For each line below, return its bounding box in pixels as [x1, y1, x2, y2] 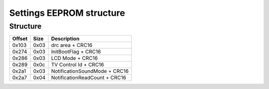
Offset [12, 35, 28, 42]
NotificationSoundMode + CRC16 [51, 68, 129, 75]
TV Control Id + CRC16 [51, 61, 104, 68]
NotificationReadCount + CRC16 [51, 74, 127, 81]
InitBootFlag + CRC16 [51, 48, 101, 55]
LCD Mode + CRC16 [51, 55, 98, 62]
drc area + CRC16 [51, 42, 93, 49]
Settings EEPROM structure [9, 7, 126, 18]
